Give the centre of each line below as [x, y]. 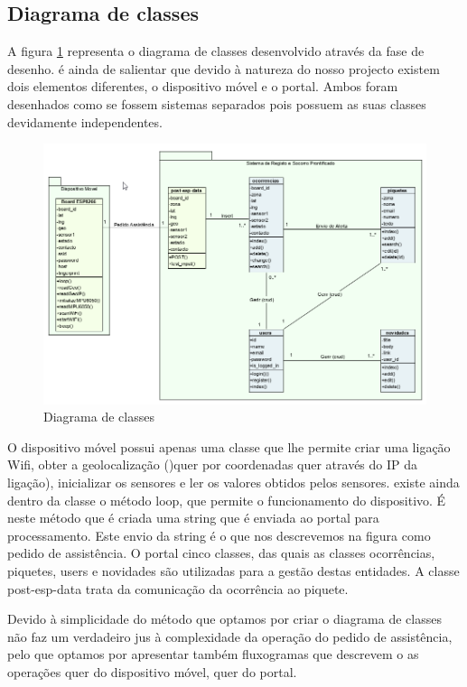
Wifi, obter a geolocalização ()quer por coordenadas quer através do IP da [213, 464]
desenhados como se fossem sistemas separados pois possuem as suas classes [217, 103]
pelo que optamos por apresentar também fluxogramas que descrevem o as [213, 654]
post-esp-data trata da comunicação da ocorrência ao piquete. [178, 588]
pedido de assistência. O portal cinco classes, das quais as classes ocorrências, [221, 553]
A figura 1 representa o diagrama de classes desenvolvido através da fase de [216, 51]
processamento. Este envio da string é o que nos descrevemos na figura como [219, 535]
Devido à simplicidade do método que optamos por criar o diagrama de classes [224, 619]
